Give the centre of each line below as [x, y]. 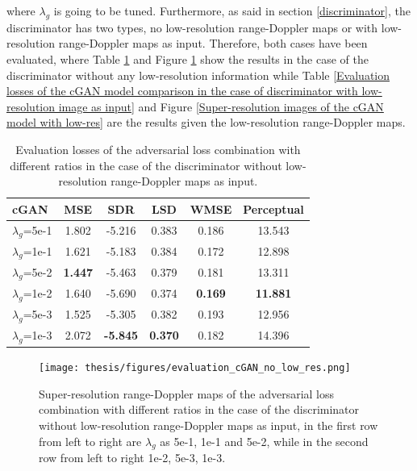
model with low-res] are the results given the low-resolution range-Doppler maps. [206, 122]
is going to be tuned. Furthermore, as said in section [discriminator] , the [232, 10]
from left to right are [90, 441]
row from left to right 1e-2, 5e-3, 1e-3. [132, 458]
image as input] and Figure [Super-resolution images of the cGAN [221, 106]
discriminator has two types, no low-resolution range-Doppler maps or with [192, 27]
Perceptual [273, 208]
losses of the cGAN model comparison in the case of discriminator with [182, 91]
